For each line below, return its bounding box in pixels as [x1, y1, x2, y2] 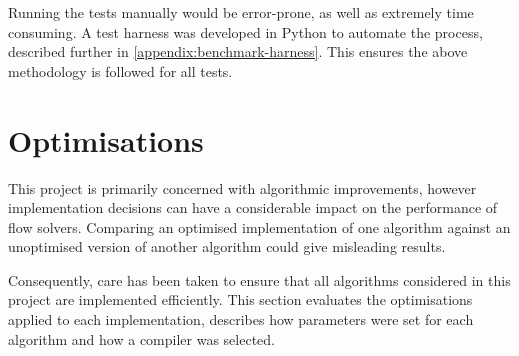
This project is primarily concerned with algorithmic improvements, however [8, 177, 477, 198]
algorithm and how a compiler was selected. [8, 328, 275, 349]
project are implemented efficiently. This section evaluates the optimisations [8, 289, 473, 310]
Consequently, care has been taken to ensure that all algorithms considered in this [8, 269, 511, 290]
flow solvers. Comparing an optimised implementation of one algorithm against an [8, 216, 511, 237]
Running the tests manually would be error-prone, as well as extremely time [8, 2, 474, 22]
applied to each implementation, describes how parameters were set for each [8, 309, 474, 330]
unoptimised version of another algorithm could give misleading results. [8, 236, 446, 257]
